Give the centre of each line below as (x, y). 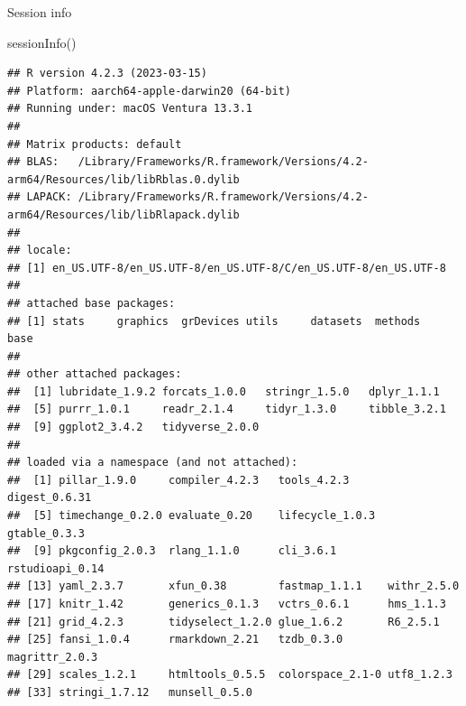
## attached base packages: (91, 303)
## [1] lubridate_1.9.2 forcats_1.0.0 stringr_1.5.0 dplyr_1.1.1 (224, 391)
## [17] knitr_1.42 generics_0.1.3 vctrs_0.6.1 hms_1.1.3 (227, 604)
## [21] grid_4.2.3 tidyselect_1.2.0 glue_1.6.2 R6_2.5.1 (224, 622)
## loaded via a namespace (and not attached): (153, 463)
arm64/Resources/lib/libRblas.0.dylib (123, 179)
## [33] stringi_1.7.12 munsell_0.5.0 (130, 692)
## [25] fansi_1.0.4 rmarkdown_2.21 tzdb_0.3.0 (175, 640)
